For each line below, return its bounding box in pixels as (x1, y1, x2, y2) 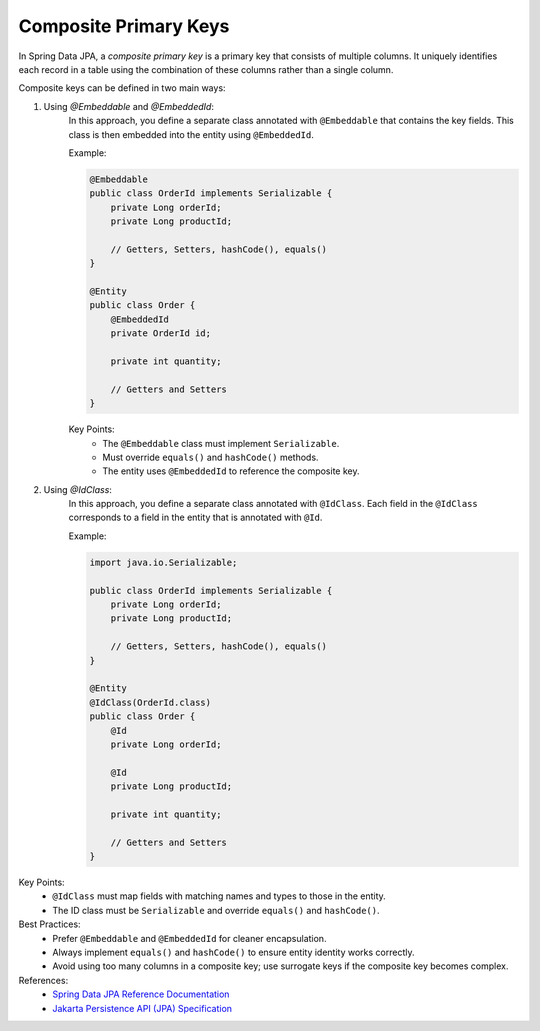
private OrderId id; (110, 328, 212, 339)
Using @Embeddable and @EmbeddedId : (43, 100, 215, 112)
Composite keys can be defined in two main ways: (18, 82, 226, 94)
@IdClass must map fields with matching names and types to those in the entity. (52, 890, 387, 902)
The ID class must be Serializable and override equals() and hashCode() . (52, 904, 380, 916)
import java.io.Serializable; (89, 556, 238, 568)
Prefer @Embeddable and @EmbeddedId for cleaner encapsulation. (52, 932, 327, 944)
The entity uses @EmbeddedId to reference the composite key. (102, 465, 360, 477)
